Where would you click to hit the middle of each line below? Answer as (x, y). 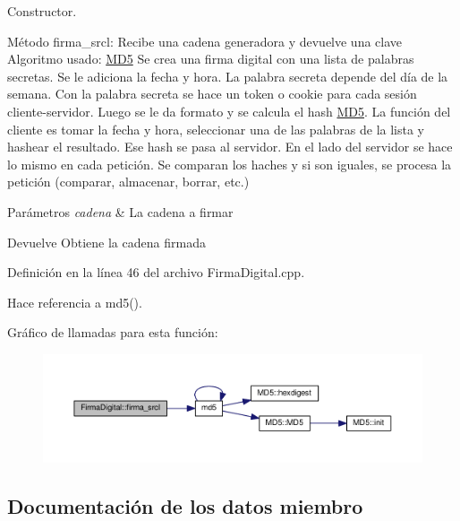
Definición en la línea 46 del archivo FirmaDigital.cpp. (156, 272)
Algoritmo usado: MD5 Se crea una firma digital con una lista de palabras (211, 59)
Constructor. (42, 11)
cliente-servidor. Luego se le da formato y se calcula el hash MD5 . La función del (229, 111)
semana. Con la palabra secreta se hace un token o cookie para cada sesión (212, 94)
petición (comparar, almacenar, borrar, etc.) (128, 182)
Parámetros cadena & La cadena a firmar (120, 211)
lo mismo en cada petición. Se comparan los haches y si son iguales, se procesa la (230, 164)
